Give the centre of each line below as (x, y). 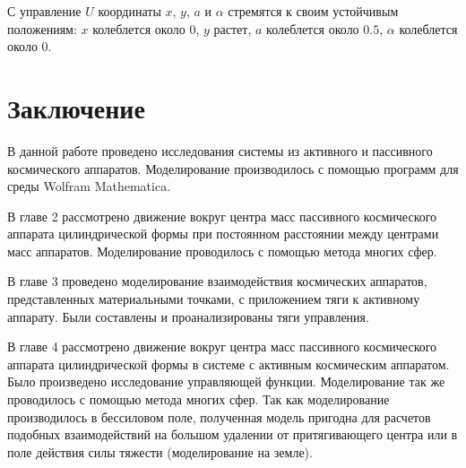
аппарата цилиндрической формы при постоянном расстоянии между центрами (223, 234)
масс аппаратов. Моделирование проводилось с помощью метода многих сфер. (222, 251)
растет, (233, 28)
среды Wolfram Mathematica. (89, 186)
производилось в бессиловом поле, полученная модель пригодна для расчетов (219, 416)
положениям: (42, 28)
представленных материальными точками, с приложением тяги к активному (214, 299)
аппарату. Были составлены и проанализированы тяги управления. (188, 316)
